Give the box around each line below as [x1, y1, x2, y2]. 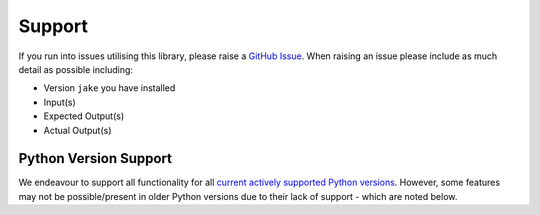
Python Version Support [18, 150, 173, 167]
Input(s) [43, 96, 77, 108]
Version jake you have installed [43, 82, 176, 94]
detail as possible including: [18, 63, 134, 75]
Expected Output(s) [43, 110, 125, 122]
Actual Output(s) [43, 124, 112, 136]
